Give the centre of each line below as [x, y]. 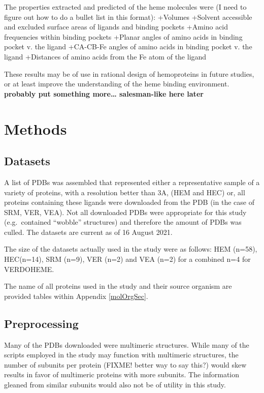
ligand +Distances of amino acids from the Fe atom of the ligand [105, 56]
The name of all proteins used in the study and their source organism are [118, 286]
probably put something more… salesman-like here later [104, 93]
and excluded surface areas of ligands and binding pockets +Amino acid [116, 27]
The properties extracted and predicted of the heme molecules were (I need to [125, 7]
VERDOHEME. [29, 269]
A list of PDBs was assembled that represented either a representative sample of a [132, 182]
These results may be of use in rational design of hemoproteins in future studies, [129, 73]
